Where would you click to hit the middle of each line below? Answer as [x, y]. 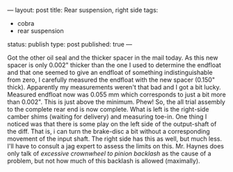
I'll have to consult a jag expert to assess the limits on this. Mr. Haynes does [116, 146]
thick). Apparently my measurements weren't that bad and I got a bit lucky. [114, 87]
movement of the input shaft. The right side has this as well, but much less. [115, 139]
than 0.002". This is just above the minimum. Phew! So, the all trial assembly [116, 102]
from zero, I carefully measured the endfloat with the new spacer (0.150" [111, 80]
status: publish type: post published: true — [70, 44]
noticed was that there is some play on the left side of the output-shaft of [112, 124]
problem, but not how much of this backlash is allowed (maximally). [104, 161]
